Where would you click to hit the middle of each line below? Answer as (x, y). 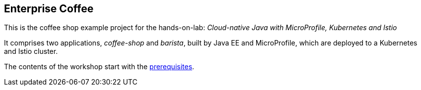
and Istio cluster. (31, 51)
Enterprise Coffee (49, 9)
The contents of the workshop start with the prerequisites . (99, 67)
